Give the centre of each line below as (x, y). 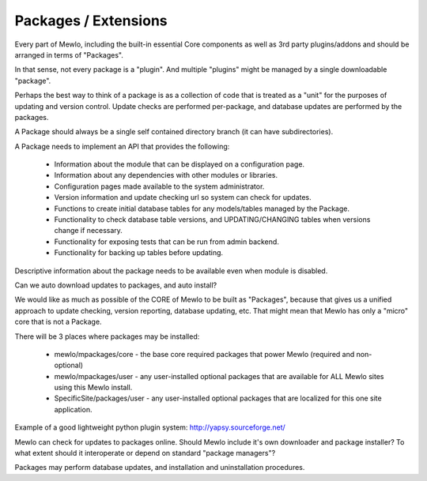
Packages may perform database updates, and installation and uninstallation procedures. (160, 468)
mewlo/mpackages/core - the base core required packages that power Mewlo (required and (204, 354)
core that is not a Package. (58, 322)
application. (73, 409)
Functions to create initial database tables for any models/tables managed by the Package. (202, 209)
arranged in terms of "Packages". (69, 54)
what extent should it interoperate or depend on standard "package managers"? (145, 453)
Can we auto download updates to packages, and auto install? (116, 285)
